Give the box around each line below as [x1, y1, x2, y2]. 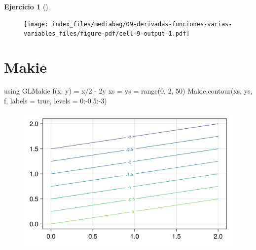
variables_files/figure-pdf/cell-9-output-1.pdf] [24, 30, 190, 38]
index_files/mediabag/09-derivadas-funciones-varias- [52, 20, 232, 28]
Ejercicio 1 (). [4, 1, 50, 11]
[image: [24, 20, 49, 28]
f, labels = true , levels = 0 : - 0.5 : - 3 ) [4, 95, 107, 105]
